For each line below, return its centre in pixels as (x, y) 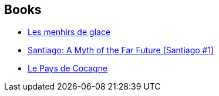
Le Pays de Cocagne (68, 68)
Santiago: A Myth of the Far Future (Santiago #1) (121, 50)
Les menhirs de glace (69, 32)
